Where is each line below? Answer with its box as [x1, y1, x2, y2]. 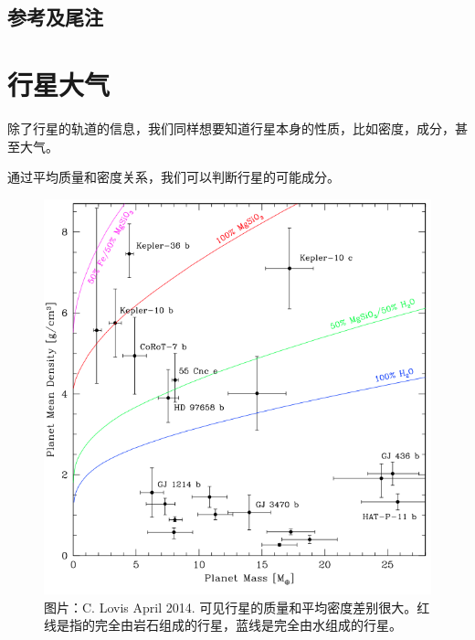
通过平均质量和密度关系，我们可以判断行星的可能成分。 [7, 167, 340, 187]
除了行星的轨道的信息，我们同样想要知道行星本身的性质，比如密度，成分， [7, 118, 455, 137]
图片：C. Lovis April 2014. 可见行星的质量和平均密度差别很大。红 [44, 597, 430, 616]
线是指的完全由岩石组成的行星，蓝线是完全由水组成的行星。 [44, 615, 402, 635]
